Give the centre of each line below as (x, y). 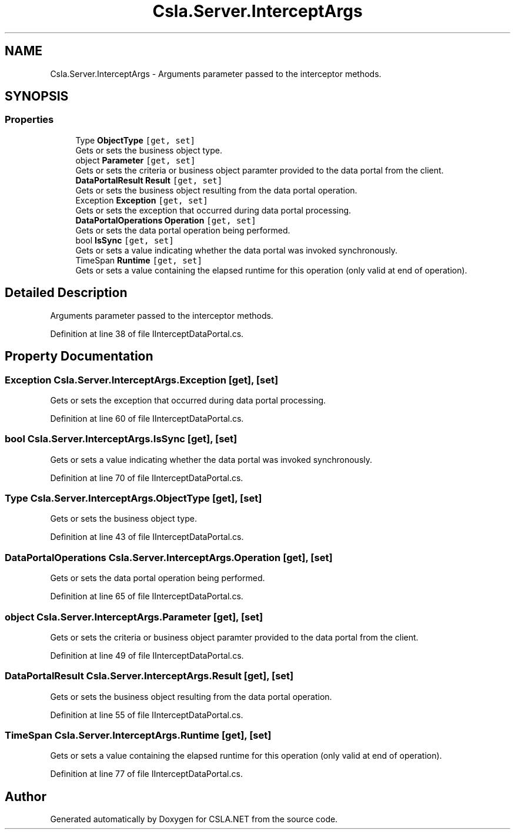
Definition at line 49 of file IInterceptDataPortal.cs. (147, 655)
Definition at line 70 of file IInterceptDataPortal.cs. (147, 478)
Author (26, 796)
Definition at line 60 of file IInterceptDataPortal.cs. (147, 418)
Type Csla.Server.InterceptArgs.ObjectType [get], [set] (133, 498)
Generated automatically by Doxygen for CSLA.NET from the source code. (194, 819)
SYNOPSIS (37, 96)
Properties (29, 120)
